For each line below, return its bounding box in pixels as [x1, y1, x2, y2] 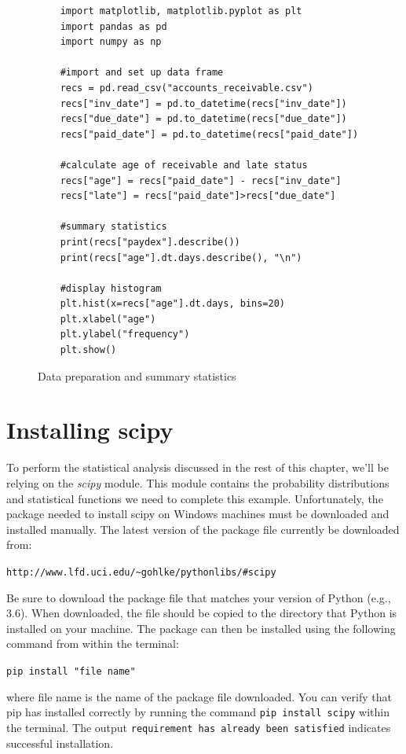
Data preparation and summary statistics [38, 367, 236, 384]
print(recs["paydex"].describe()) [60, 236, 240, 248]
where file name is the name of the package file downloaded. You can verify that [6, 688, 392, 704]
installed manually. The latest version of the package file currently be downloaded [6, 520, 400, 537]
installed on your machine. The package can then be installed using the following [6, 620, 396, 636]
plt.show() [60, 344, 117, 356]
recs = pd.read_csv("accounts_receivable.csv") [60, 82, 313, 94]
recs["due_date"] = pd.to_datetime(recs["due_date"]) [60, 113, 347, 125]
